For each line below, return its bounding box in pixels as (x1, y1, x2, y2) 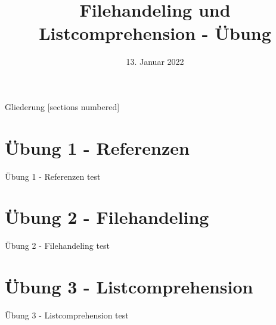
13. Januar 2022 (126, 55, 184, 68)
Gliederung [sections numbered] (5, 100, 120, 112)
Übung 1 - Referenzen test (5, 170, 101, 182)
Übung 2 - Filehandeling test (5, 239, 110, 252)
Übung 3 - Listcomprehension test (5, 309, 129, 321)
